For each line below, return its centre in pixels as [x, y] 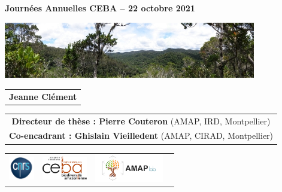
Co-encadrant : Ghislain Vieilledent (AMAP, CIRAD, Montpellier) [141, 135]
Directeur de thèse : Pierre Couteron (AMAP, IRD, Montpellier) [141, 121]
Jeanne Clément [43, 96]
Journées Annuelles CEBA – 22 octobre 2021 [100, 8]
